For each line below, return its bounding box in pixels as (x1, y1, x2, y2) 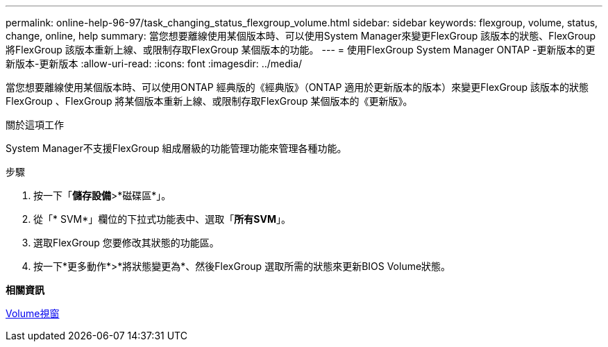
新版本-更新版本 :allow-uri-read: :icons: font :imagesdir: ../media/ (6, 58, 303, 69)
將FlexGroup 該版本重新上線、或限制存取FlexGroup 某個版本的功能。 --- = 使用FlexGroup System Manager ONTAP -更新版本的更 (6, 44, 596, 56)
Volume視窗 (6, 307, 60, 319)
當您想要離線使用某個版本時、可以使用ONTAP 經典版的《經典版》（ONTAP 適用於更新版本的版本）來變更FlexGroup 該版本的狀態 (6, 81, 589, 93)
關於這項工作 (6, 119, 64, 130)
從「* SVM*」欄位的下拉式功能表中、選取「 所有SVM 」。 (33, 213, 291, 225)
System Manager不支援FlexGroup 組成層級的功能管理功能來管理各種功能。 (6, 142, 347, 154)
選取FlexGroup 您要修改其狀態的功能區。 (33, 237, 219, 248)
